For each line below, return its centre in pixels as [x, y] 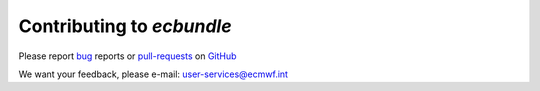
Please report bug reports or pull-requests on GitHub [127, 56]
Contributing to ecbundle [125, 26]
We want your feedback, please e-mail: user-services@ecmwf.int [153, 74]
